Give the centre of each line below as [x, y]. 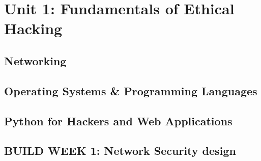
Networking [35, 60]
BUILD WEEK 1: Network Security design [120, 151]
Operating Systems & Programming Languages [131, 90]
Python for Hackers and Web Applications [118, 120]
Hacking [33, 28]
